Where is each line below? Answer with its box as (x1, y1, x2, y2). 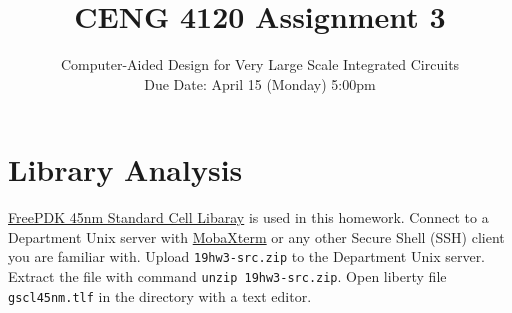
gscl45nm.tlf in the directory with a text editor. (8, 285, 312, 306)
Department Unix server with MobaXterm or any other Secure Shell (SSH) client (8, 226, 505, 247)
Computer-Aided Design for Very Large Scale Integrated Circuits (60, 54, 460, 75)
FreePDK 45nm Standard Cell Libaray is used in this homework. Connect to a (8, 207, 489, 228)
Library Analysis (8, 149, 243, 190)
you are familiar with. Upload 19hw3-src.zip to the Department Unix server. (8, 246, 486, 267)
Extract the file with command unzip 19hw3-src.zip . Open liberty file (8, 266, 447, 287)
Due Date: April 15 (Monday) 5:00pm (144, 73, 376, 94)
